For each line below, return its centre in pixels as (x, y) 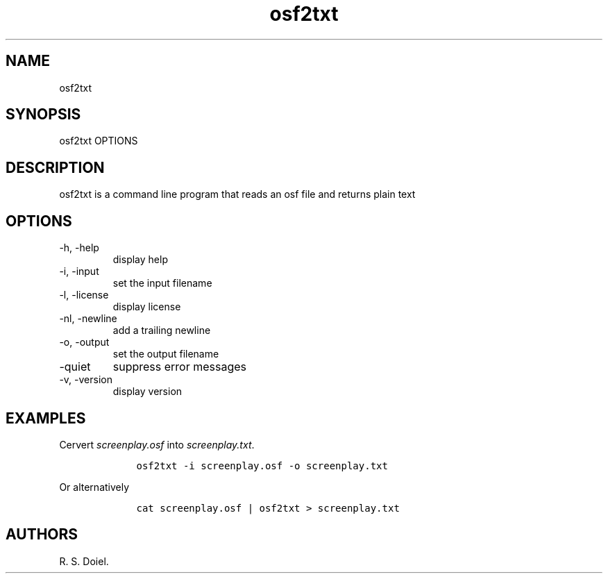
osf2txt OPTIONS (99, 141)
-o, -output (84, 342)
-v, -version (86, 380)
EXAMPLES (46, 418)
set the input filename (162, 283)
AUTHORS (42, 535)
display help (140, 260)
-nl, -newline (88, 319)
